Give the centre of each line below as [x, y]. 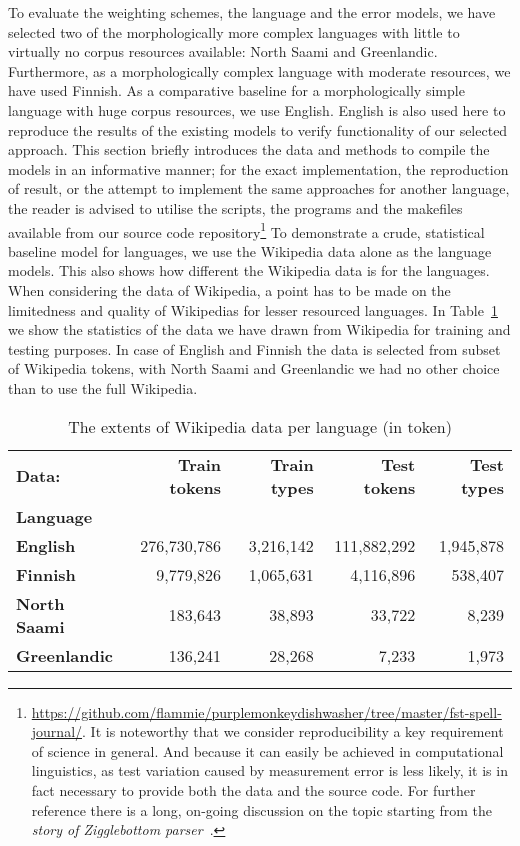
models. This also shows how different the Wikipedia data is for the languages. [249, 270]
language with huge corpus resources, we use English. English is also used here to [257, 109]
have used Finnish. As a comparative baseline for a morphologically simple [236, 90]
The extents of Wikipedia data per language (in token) [260, 426]
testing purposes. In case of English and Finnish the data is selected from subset [254, 348]
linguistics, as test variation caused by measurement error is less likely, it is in [269, 770]
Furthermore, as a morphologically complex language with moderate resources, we [259, 70]
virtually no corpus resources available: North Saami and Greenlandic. [223, 51]
